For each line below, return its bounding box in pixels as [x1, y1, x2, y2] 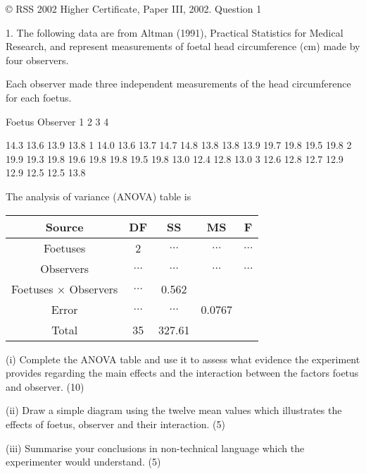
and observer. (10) [6, 379, 84, 394]
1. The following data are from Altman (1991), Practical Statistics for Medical [6, 25, 343, 39]
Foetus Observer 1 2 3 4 [6, 114, 109, 128]
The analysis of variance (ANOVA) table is [6, 188, 191, 203]
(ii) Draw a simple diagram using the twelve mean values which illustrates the [6, 403, 342, 418]
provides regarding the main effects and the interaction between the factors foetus [6, 365, 359, 380]
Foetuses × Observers [11, 280, 118, 297]
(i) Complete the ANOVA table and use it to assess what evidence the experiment [6, 351, 360, 366]
